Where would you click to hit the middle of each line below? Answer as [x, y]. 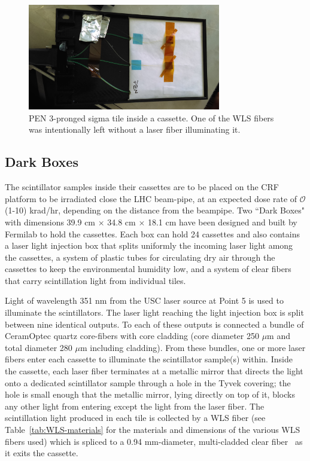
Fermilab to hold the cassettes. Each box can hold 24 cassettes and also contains [152, 233]
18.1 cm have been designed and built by [222, 222]
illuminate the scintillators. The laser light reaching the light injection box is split [154, 312]
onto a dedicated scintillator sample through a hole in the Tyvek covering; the [148, 382]
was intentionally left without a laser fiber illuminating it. [135, 129]
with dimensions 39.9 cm [50, 222]
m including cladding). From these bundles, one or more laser [193, 347]
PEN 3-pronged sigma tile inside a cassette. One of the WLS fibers [151, 117]
